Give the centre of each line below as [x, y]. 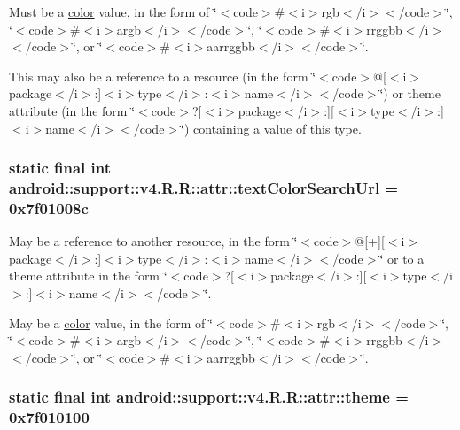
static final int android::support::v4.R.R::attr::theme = [209, 397]
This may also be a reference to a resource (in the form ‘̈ [163, 76]
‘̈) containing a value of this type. [271, 128]
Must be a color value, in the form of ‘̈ [113, 12]
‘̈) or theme [410, 93]
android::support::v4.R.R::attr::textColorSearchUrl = [204, 188]
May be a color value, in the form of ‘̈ [111, 322]
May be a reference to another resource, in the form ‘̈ [153, 241]
